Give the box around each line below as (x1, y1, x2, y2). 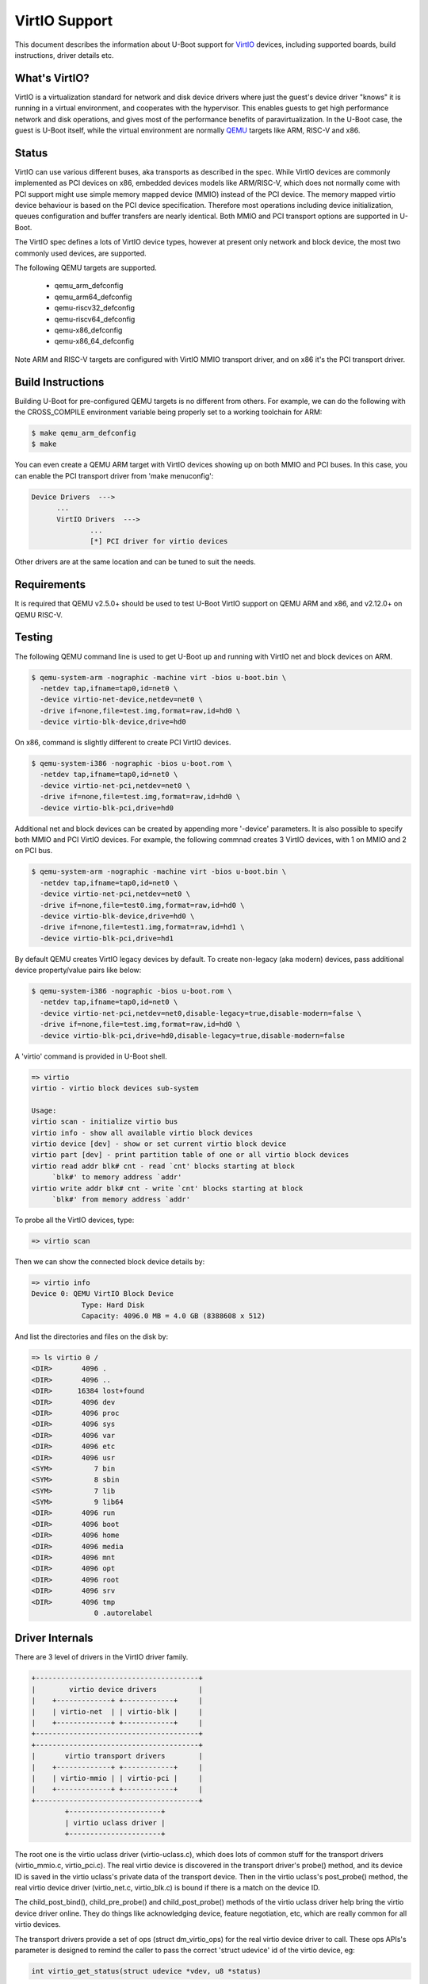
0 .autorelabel (94, 1608, 154, 1617)
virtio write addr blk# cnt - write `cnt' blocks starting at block (31, 1183, 304, 1193)
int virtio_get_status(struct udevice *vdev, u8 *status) (31, 1967, 262, 1976)
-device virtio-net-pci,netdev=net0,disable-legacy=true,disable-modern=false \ (40, 1009, 362, 1017)
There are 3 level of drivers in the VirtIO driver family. (14, 1652, 189, 1662)
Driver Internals (14, 1632, 94, 1645)
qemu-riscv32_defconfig (54, 303, 135, 313)
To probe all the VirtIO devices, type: (14, 1215, 135, 1225)
